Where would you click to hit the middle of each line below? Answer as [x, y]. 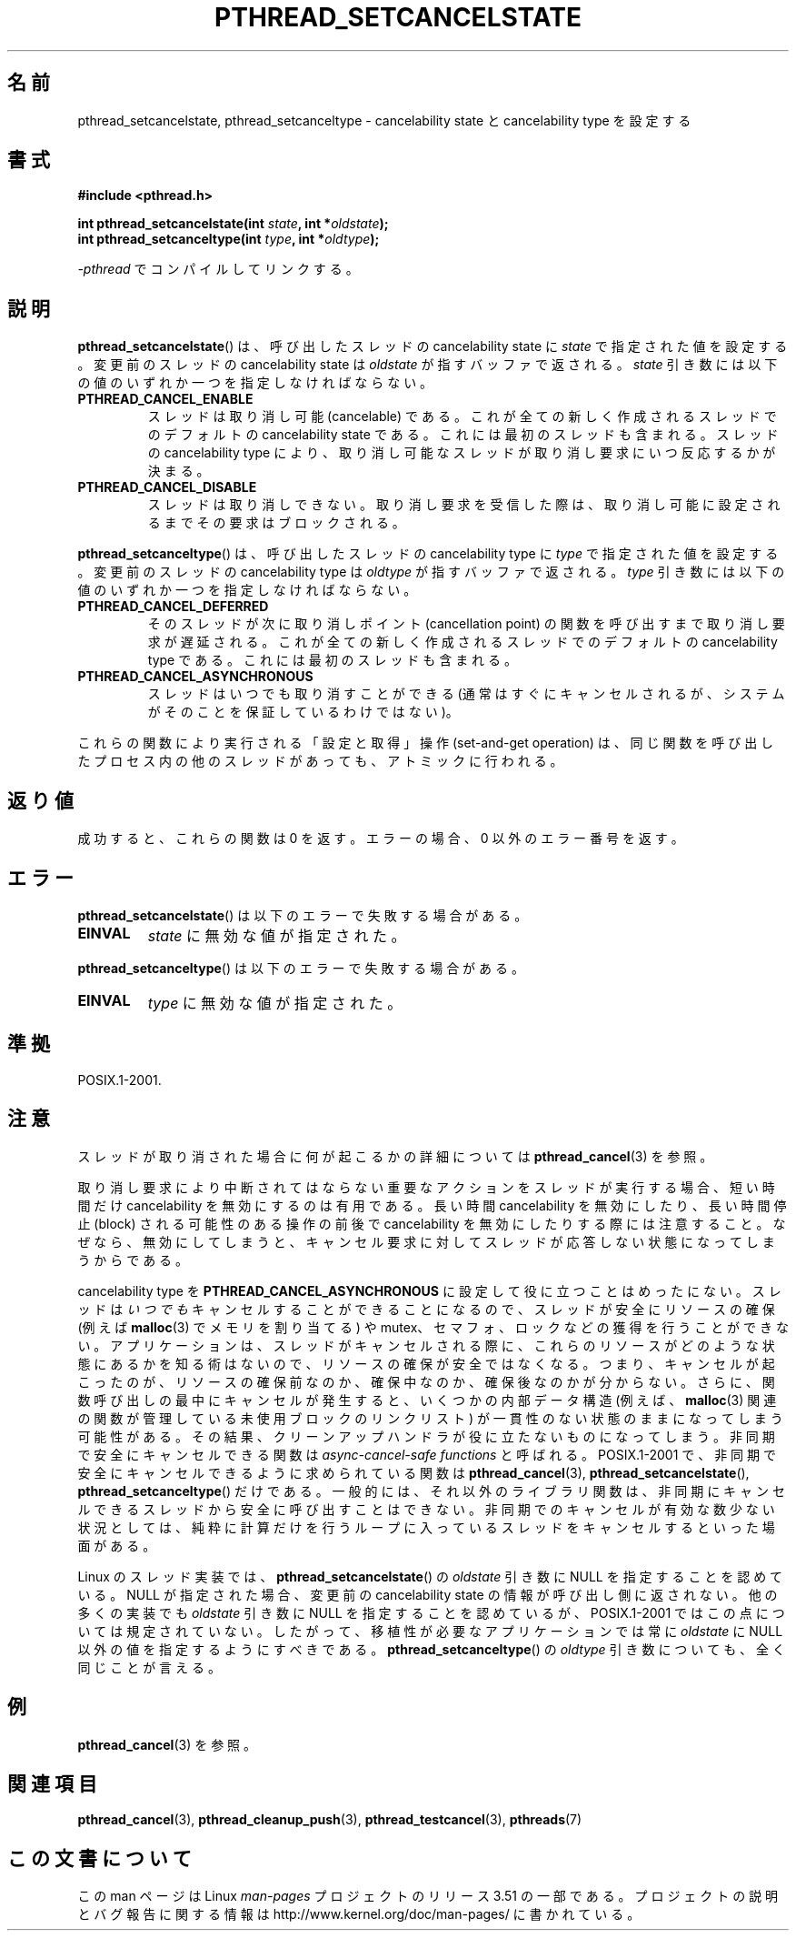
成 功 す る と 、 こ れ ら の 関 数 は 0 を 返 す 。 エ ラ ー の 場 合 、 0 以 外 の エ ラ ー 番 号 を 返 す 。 [381, 838]
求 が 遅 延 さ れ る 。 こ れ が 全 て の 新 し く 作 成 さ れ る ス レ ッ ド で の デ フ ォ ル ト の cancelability [463, 642]
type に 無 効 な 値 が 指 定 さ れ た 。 [275, 1003]
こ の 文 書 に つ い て [99, 1858]
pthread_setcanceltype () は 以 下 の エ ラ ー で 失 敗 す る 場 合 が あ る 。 [301, 968]
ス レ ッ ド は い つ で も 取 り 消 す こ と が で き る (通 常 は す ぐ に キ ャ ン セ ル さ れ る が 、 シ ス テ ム [466, 694]
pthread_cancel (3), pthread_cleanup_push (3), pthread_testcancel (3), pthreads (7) [330, 1820]
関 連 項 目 [52, 1783]
